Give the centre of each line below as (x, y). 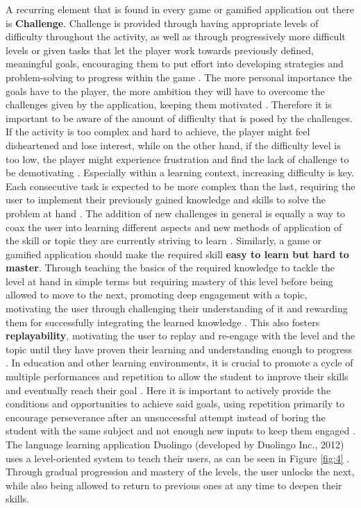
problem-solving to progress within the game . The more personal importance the (179, 77)
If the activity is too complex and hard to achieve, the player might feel (158, 132)
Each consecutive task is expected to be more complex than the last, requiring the (180, 186)
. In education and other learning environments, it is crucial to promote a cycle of (179, 363)
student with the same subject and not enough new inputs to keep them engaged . (180, 431)
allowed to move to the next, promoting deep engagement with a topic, (157, 295)
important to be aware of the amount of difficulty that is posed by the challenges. (179, 118)
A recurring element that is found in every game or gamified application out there (180, 9)
